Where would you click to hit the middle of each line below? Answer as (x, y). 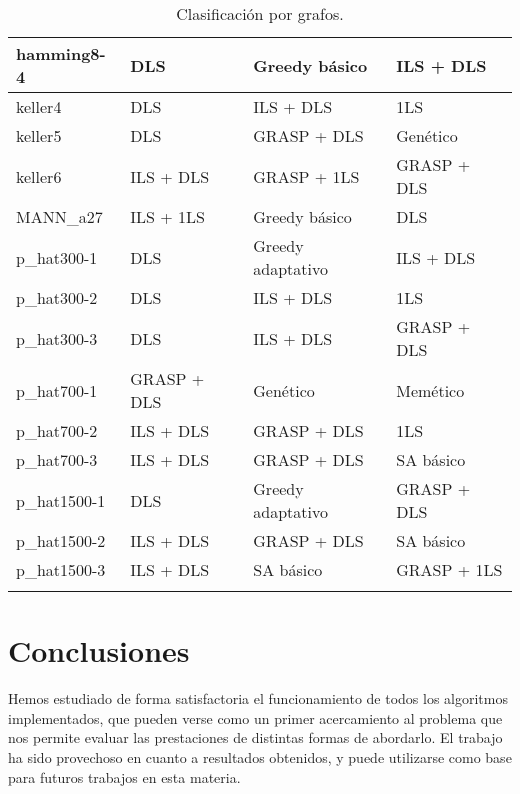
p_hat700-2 (57, 430)
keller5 (39, 135)
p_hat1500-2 (61, 540)
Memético (430, 390)
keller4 (39, 106)
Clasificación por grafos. (260, 13)
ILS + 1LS (167, 216)
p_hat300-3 (57, 338)
